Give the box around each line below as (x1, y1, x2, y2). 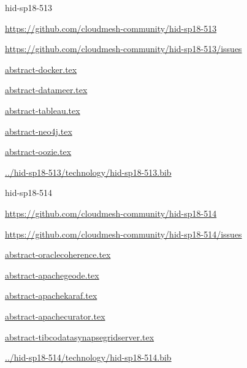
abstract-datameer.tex (5, 83, 88, 96)
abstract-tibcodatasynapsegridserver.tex (5, 330, 154, 343)
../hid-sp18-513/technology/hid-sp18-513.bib (5, 165, 172, 178)
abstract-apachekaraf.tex (5, 289, 97, 302)
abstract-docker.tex (5, 62, 77, 75)
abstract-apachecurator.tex (5, 309, 105, 322)
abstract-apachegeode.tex (5, 268, 99, 281)
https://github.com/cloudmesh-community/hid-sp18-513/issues (5, 42, 242, 55)
